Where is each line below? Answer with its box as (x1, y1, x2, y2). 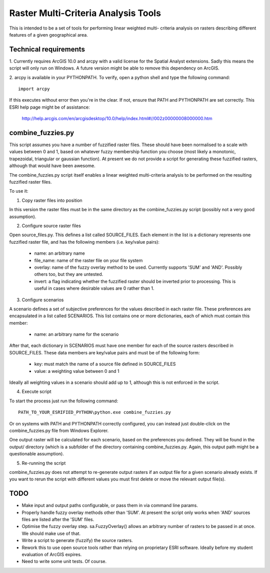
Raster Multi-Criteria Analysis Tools (9, 8, 161, 19)
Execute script (21, 388, 52, 395)
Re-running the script (21, 460, 66, 466)
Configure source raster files (21, 223, 81, 229)
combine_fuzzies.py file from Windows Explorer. (9, 427, 109, 433)
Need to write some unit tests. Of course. (21, 558, 107, 564)
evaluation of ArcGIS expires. (21, 551, 82, 557)
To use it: (9, 188, 28, 194)
